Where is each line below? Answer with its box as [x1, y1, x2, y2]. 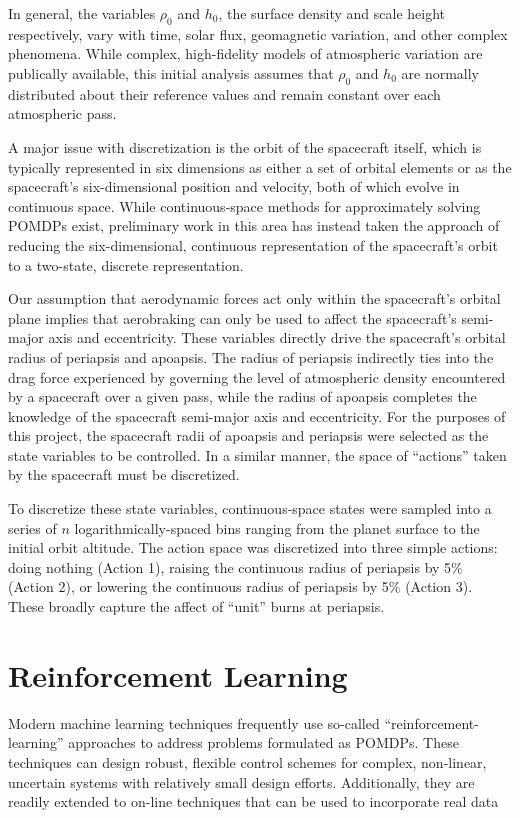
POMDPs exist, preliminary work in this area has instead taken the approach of [8, 215, 500, 236]
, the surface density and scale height [218, 3, 446, 23]
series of [8, 517, 57, 538]
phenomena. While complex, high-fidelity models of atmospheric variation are [8, 43, 483, 64]
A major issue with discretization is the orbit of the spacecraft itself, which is [8, 136, 482, 157]
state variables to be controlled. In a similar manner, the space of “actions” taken [8, 444, 507, 465]
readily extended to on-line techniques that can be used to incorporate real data [8, 791, 499, 812]
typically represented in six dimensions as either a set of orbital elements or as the [8, 156, 512, 177]
